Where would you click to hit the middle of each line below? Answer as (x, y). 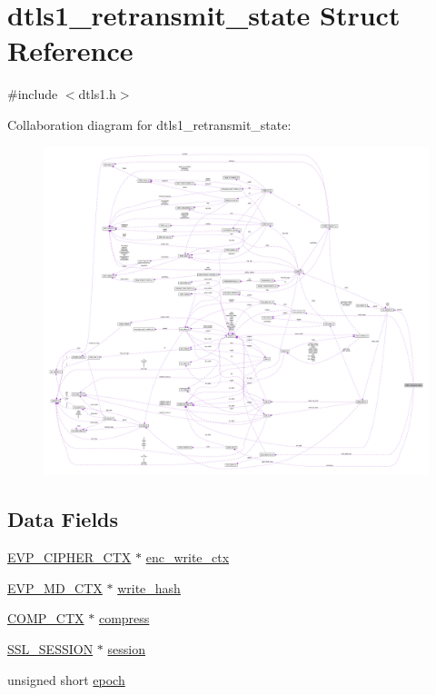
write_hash (149, 587)
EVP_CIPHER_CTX (69, 557)
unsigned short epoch (66, 679)
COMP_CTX (46, 618)
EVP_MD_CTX (55, 587)
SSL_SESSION (50, 648)
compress (124, 618)
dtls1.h (97, 94)
